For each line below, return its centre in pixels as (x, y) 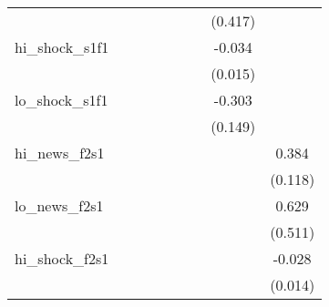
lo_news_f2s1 (59, 205)
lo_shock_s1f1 (62, 100)
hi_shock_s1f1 (62, 47)
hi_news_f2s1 (60, 153)
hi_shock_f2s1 (62, 258)
